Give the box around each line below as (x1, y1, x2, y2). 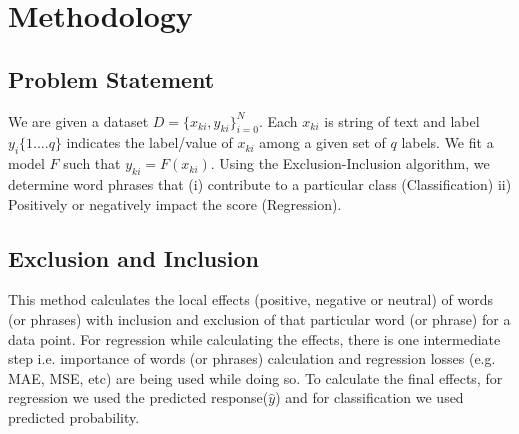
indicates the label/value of (66, 132, 233, 153)
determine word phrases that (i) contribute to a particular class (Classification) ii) (8, 173, 512, 194)
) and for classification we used (275, 387, 464, 408)
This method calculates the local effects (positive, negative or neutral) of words (8, 289, 494, 310)
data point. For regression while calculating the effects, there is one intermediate (8, 328, 501, 349)
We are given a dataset (8, 110, 149, 131)
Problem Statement (8, 63, 215, 94)
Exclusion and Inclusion (8, 242, 260, 273)
